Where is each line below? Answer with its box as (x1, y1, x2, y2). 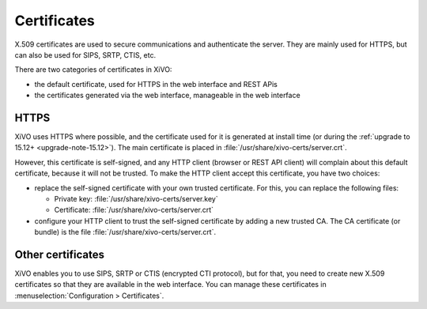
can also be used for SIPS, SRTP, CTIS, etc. (14, 50, 157, 59)
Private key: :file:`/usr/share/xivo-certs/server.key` (54, 194, 218, 203)
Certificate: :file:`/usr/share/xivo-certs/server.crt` (54, 205, 213, 215)
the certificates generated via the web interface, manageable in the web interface (34, 91, 300, 100)
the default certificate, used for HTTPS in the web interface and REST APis (34, 79, 278, 89)
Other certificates (14, 247, 104, 261)
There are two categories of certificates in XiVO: (14, 65, 172, 74)
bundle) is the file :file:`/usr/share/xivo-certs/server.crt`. (34, 228, 217, 237)
